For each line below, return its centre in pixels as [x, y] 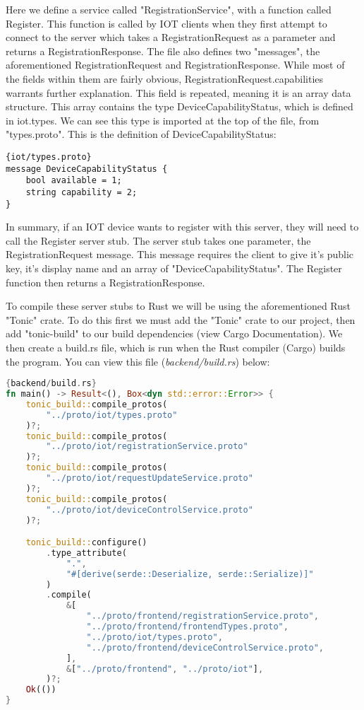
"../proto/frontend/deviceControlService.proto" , [205, 647]
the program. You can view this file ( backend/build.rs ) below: [138, 361]
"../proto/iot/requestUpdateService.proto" [150, 478]
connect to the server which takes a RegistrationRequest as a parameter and [171, 37]
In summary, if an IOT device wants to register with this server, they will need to [182, 227]
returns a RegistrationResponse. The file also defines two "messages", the [163, 51]
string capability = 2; [81, 192]
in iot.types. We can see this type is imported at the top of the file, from [163, 120]
